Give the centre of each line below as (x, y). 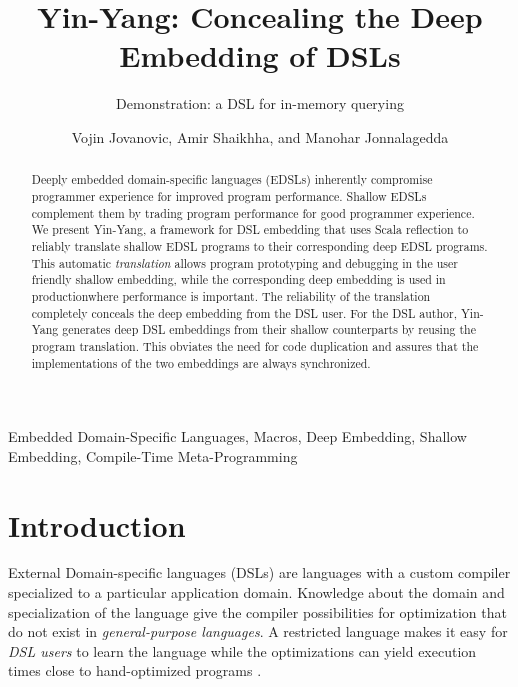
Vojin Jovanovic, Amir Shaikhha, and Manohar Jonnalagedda (260, 136)
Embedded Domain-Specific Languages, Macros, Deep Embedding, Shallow (237, 436)
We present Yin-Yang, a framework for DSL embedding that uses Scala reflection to (250, 229)
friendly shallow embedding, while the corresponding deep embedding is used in (238, 279)
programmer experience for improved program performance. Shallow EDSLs (229, 195)
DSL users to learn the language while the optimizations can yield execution (242, 650)
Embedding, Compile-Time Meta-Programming (153, 455)
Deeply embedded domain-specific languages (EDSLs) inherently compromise (232, 179)
